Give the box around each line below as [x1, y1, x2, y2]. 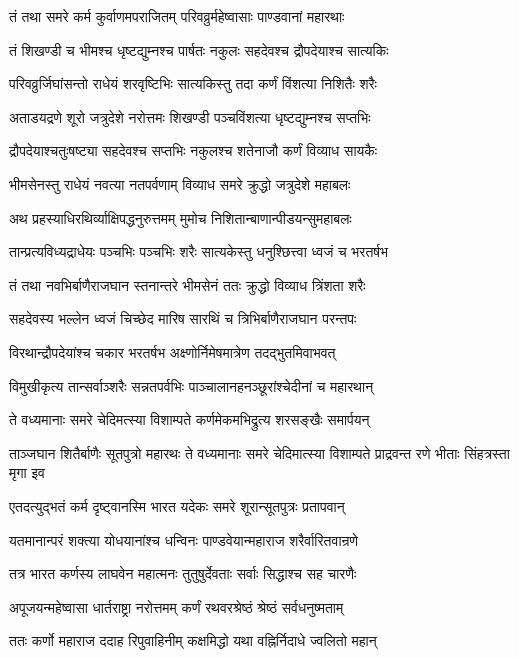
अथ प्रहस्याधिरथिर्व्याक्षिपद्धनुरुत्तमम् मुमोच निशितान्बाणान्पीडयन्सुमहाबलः [9, 207, 352, 228]
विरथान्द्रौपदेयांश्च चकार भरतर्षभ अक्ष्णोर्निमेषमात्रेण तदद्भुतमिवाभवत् [9, 341, 336, 362]
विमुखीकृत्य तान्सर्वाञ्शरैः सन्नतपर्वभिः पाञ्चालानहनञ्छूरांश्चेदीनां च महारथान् [9, 375, 374, 396]
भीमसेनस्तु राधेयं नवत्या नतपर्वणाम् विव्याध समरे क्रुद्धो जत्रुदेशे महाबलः [9, 173, 351, 194]
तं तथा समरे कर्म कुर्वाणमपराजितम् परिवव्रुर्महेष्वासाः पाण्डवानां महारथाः [9, 6, 345, 26]
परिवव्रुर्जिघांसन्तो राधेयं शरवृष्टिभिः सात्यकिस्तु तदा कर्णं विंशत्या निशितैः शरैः [9, 73, 377, 94]
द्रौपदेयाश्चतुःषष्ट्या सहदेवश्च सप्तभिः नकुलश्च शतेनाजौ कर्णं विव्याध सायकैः [9, 140, 378, 161]
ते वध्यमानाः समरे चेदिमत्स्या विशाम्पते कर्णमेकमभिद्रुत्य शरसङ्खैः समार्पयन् [9, 409, 370, 430]
